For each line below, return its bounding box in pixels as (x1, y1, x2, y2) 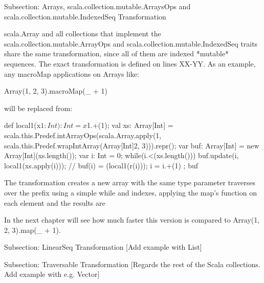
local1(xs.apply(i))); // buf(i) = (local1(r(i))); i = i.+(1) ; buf (4, 160, 198, 170)
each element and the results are (4, 197, 105, 208)
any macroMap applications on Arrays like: (4, 68, 139, 79)
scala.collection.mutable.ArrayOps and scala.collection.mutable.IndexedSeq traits (4, 38, 258, 49)
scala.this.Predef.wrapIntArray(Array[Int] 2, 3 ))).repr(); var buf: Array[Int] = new (4, 140, 259, 150)
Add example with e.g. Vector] (4, 269, 100, 279)
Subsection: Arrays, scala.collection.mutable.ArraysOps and (4, 1, 191, 11)
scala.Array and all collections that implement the (4, 28, 161, 39)
